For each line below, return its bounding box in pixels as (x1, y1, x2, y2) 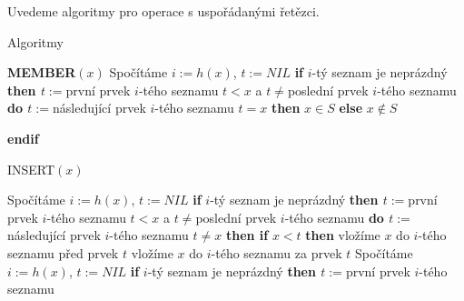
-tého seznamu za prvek (211, 243, 342, 262)
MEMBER (7, 63, 76, 82)
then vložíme (305, 226, 380, 245)
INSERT (7, 159, 55, 178)
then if (225, 226, 269, 245)
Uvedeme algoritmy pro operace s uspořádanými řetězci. (7, 2, 320, 20)
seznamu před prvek (7, 243, 119, 262)
